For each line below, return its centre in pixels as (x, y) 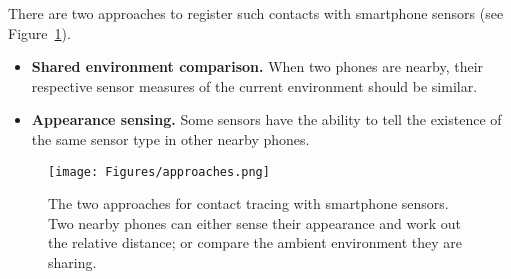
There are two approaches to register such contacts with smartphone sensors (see (256, 13)
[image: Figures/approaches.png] (159, 171)
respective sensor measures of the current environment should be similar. (254, 85)
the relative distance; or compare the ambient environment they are (255, 242)
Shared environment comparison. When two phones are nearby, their (257, 66)
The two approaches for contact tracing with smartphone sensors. (248, 203)
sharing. (72, 262)
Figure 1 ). (39, 32)
